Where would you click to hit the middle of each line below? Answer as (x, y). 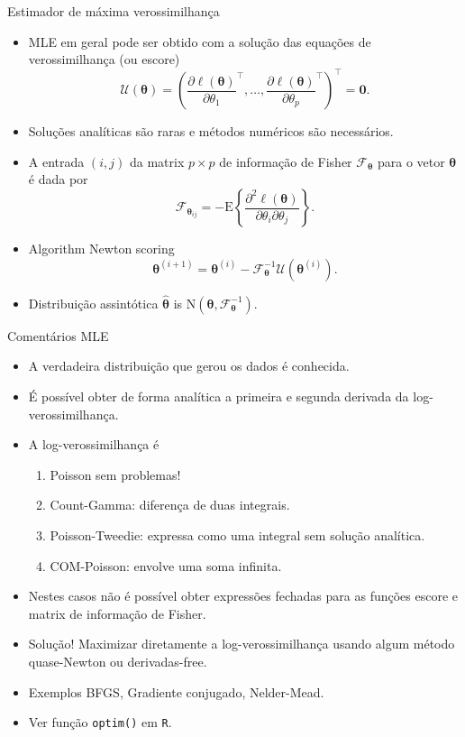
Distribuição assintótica (93, 303)
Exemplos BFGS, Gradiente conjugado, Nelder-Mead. (176, 691)
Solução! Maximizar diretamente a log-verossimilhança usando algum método (242, 644)
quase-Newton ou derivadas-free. (118, 661)
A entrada (56, 161)
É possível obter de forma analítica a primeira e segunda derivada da (219, 396)
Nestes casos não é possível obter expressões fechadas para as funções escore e (243, 596)
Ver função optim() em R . (100, 722)
